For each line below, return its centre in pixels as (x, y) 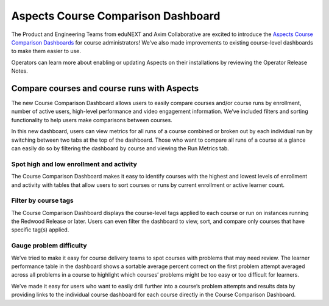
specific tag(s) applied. (40, 230)
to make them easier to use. (46, 51)
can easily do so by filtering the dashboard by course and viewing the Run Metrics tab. (120, 148)
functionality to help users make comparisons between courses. (92, 120)
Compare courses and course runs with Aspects (105, 88)
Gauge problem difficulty (49, 246)
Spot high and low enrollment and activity (74, 164)
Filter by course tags (42, 200)
